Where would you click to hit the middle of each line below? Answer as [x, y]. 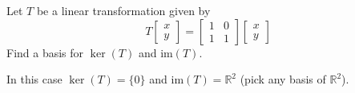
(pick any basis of [283, 79]
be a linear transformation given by [123, 10]
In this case [34, 79]
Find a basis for [45, 52]
